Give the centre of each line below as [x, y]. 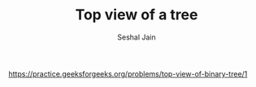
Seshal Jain [137, 37]
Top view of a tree [137, 15]
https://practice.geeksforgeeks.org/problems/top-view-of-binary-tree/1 [128, 73]
